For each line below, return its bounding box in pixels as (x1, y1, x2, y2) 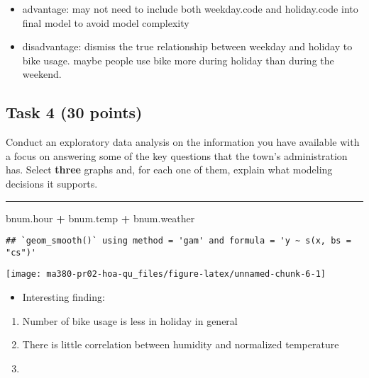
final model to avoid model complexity (22, 15, 189, 30)
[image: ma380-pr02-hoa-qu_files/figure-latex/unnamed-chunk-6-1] (6, 269, 326, 280)
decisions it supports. (6, 176, 98, 190)
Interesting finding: (22, 290, 105, 304)
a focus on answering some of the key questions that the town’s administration (6, 148, 348, 163)
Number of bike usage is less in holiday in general (22, 313, 238, 328)
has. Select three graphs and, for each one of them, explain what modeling (6, 162, 333, 177)
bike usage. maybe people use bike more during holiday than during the (22, 52, 334, 67)
